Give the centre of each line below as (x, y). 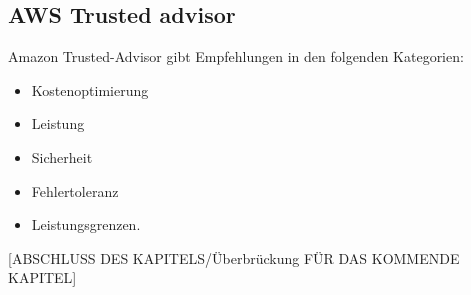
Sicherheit (62, 156)
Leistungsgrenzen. (86, 224)
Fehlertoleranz (75, 190)
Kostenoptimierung (90, 89)
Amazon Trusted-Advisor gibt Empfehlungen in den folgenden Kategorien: (236, 56)
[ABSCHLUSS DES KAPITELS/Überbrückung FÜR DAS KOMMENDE (234, 257)
